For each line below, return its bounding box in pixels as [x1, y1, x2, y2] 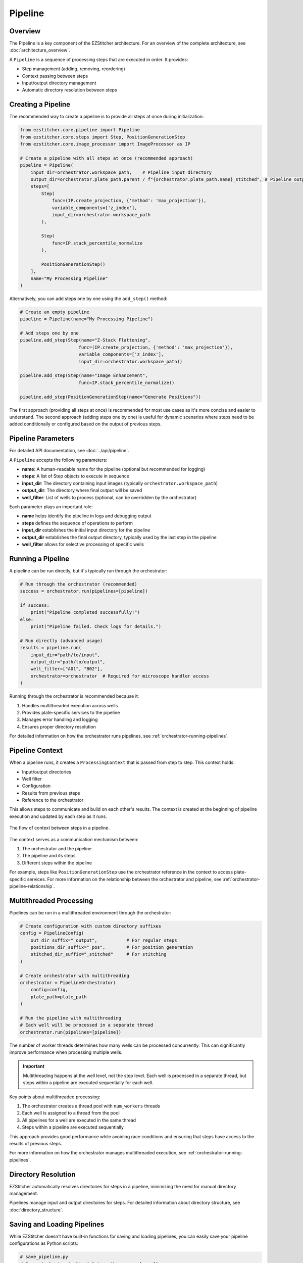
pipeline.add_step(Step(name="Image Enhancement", [20, 373, 148, 378]
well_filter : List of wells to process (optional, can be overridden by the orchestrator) [22, 494, 197, 500]
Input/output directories [22, 768, 72, 775]
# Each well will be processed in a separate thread [20, 1022, 154, 1028]
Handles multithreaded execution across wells [22, 702, 118, 708]
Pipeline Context [9, 746, 63, 755]
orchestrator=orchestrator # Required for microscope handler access [30, 673, 210, 679]
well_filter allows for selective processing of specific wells [22, 541, 144, 547]
